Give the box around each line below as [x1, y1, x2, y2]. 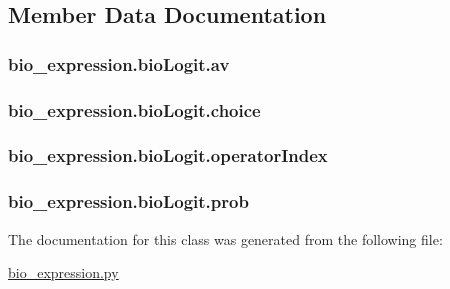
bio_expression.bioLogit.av [8, 51, 230, 76]
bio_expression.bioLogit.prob [8, 189, 249, 214]
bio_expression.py [8, 262, 119, 283]
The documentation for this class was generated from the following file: [8, 228, 443, 249]
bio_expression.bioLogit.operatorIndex [8, 143, 328, 168]
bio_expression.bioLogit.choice [8, 97, 261, 122]
